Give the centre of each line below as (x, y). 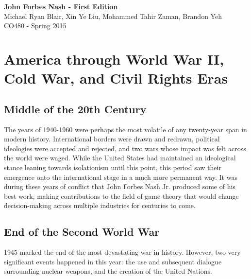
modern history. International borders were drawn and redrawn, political (112, 139)
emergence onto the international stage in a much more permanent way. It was (121, 177)
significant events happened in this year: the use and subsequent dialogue (113, 261)
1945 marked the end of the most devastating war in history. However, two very (122, 252)
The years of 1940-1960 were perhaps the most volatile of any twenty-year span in (125, 129)
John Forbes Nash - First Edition (61, 6)
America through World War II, (114, 59)
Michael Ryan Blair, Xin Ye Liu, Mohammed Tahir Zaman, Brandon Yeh (113, 16)
